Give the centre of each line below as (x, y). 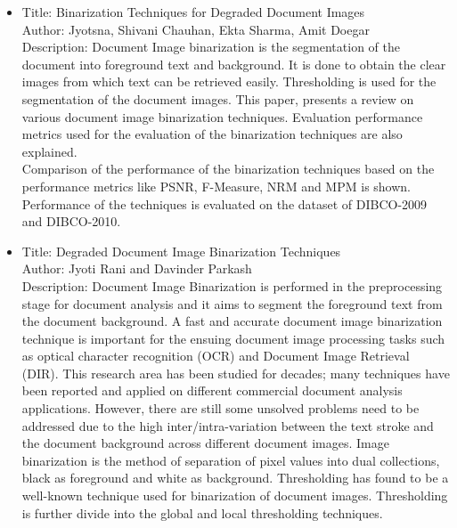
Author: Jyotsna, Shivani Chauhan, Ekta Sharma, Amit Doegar (196, 29)
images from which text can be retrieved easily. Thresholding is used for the (229, 81)
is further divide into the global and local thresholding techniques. (202, 512)
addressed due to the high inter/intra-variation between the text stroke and (228, 425)
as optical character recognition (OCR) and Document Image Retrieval (216, 356)
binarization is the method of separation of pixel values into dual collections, (231, 460)
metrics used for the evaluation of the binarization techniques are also (212, 134)
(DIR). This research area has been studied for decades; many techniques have (236, 373)
